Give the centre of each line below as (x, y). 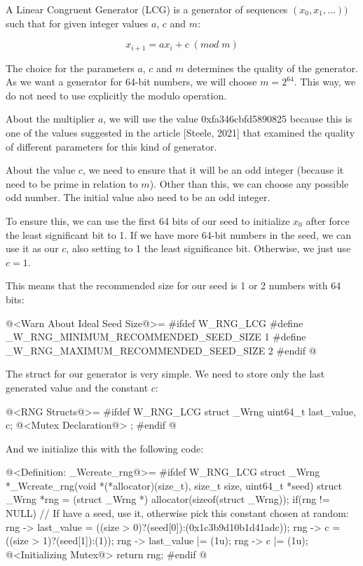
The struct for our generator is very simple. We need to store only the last (165, 374)
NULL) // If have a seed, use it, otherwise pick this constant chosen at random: (177, 513)
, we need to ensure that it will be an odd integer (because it (213, 170)
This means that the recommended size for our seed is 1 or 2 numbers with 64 (173, 285)
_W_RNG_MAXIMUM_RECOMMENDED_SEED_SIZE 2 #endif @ (161, 350)
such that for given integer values (77, 23)
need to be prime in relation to (72, 183)
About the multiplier (50, 119)
